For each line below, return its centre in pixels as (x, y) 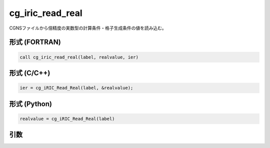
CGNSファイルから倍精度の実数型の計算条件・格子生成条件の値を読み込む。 (88, 28)
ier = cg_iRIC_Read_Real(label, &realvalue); (76, 88)
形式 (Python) (31, 104)
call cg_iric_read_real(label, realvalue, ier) (79, 57)
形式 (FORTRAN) (35, 42)
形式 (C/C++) (30, 73)
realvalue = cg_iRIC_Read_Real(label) (67, 118)
